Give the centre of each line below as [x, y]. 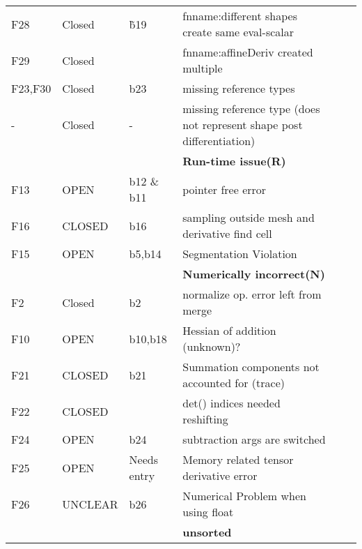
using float [208, 512]
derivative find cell [227, 233]
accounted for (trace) [234, 383]
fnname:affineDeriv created [248, 52]
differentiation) [219, 141]
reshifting [205, 419]
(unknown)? [212, 346]
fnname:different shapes [240, 16]
